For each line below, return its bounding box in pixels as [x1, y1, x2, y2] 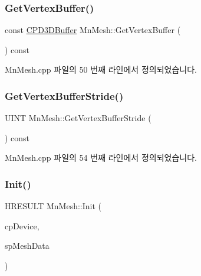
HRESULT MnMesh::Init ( [5, 200, 102, 212]
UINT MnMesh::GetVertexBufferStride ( [5, 112, 151, 124]
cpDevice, [5, 219, 39, 232]
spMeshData [5, 239, 50, 252]
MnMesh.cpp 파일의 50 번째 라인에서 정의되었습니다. [5, 63, 197, 76]
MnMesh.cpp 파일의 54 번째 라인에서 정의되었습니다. [5, 151, 197, 164]
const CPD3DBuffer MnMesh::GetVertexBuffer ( [5, 24, 181, 36]
